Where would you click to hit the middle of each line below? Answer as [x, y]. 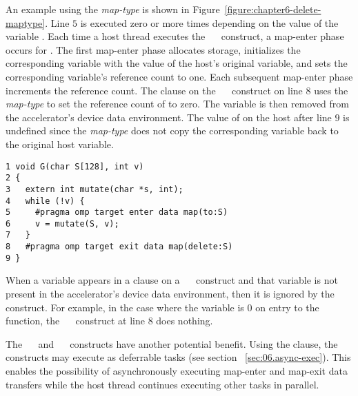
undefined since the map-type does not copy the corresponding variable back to [172, 131]
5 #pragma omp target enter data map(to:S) [117, 212]
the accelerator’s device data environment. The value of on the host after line [169, 117]
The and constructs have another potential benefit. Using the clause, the [172, 343]
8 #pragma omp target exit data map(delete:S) [119, 247]
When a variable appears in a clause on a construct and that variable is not [172, 280]
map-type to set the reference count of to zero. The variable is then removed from [177, 104]
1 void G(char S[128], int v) [75, 166]
